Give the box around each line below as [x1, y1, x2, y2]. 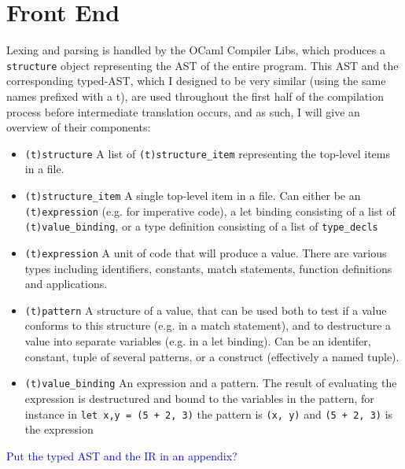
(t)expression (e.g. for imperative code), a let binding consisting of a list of [24, 202, 396, 219]
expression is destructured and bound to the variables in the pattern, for [24, 390, 374, 406]
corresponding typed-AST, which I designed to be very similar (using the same [6, 72, 386, 89]
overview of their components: [6, 119, 151, 135]
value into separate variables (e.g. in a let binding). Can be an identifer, [24, 333, 371, 349]
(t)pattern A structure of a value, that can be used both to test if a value [24, 301, 387, 318]
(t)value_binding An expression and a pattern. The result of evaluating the [24, 375, 397, 391]
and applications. [24, 275, 108, 292]
